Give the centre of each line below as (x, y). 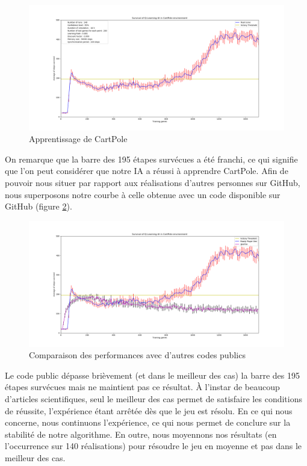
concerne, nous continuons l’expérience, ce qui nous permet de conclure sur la (148, 422)
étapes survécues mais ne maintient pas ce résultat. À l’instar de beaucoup (142, 387)
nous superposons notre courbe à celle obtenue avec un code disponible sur (143, 194)
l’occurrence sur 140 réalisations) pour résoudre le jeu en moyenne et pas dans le (153, 446)
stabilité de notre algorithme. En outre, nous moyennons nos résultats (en (141, 434)
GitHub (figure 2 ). (39, 206)
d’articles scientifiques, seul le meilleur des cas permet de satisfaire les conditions (153, 398)
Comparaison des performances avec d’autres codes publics (137, 355)
